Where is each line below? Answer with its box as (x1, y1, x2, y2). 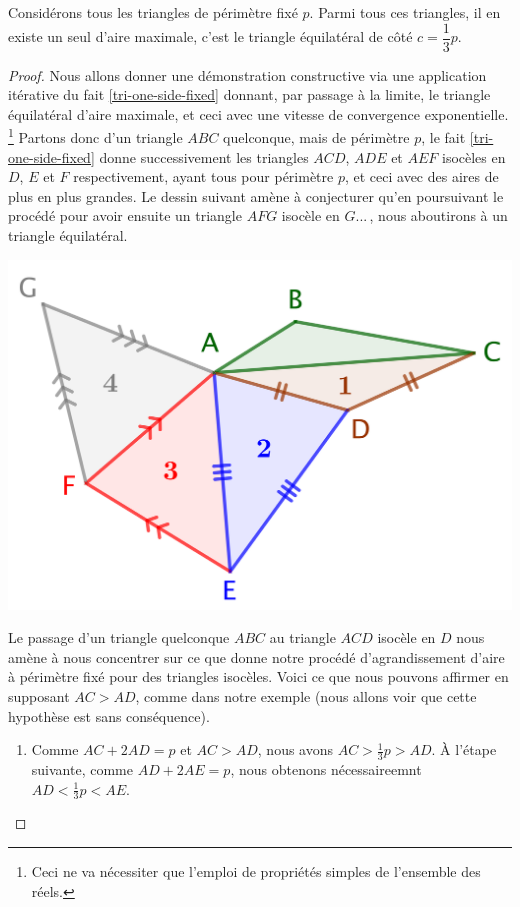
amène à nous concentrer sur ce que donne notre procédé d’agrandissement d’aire (8, 646, 505, 667)
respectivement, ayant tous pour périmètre (73, 166, 334, 187)
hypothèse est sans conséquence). (8, 705, 210, 726)
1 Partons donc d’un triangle (8, 124, 183, 148)
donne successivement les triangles (99, 146, 309, 167)
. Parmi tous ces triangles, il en (309, 2, 501, 22)
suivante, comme (31, 758, 133, 779)
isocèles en (441, 146, 506, 167)
